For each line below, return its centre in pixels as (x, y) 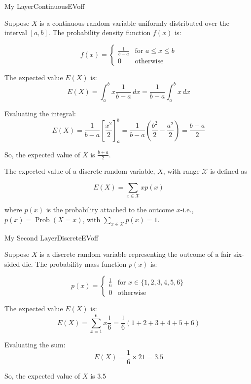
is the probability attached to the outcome (110, 210)
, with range (181, 171)
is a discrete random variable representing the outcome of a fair (135, 254)
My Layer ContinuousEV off (45, 6)
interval (16, 32)
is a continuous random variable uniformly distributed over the (134, 23)
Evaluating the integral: (40, 113)
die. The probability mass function (74, 264)
